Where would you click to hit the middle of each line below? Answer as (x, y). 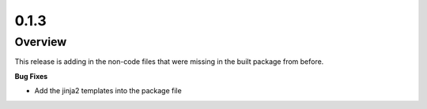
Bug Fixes (31, 76)
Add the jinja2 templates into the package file (108, 91)
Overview (41, 42)
